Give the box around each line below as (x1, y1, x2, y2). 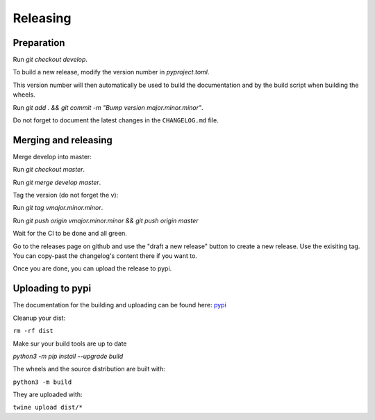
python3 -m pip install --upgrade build (12, 352, 124, 360)
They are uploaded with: (12, 390, 83, 399)
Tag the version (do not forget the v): (12, 191, 119, 200)
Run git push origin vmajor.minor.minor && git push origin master (12, 216, 199, 225)
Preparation (12, 37, 65, 49)
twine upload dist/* (12, 403, 83, 412)
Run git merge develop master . (12, 178, 101, 186)
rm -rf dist (12, 327, 53, 335)
